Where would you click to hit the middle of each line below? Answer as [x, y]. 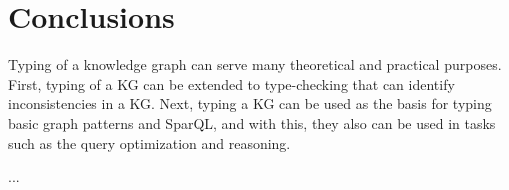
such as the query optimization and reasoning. [149, 142]
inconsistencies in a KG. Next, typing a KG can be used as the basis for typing [250, 103]
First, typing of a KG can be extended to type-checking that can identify [231, 83]
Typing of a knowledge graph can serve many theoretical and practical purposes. [255, 64]
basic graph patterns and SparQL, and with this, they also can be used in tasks [252, 122]
